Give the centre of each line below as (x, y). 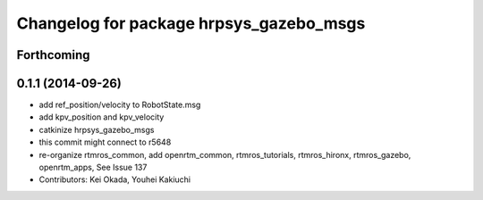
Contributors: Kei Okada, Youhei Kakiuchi (115, 179)
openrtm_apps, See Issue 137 (93, 167)
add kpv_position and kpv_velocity (102, 117)
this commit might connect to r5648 (105, 142)
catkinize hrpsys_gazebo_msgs (97, 129)
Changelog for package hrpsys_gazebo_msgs (191, 23)
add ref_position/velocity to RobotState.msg (120, 105)
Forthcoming (53, 55)
